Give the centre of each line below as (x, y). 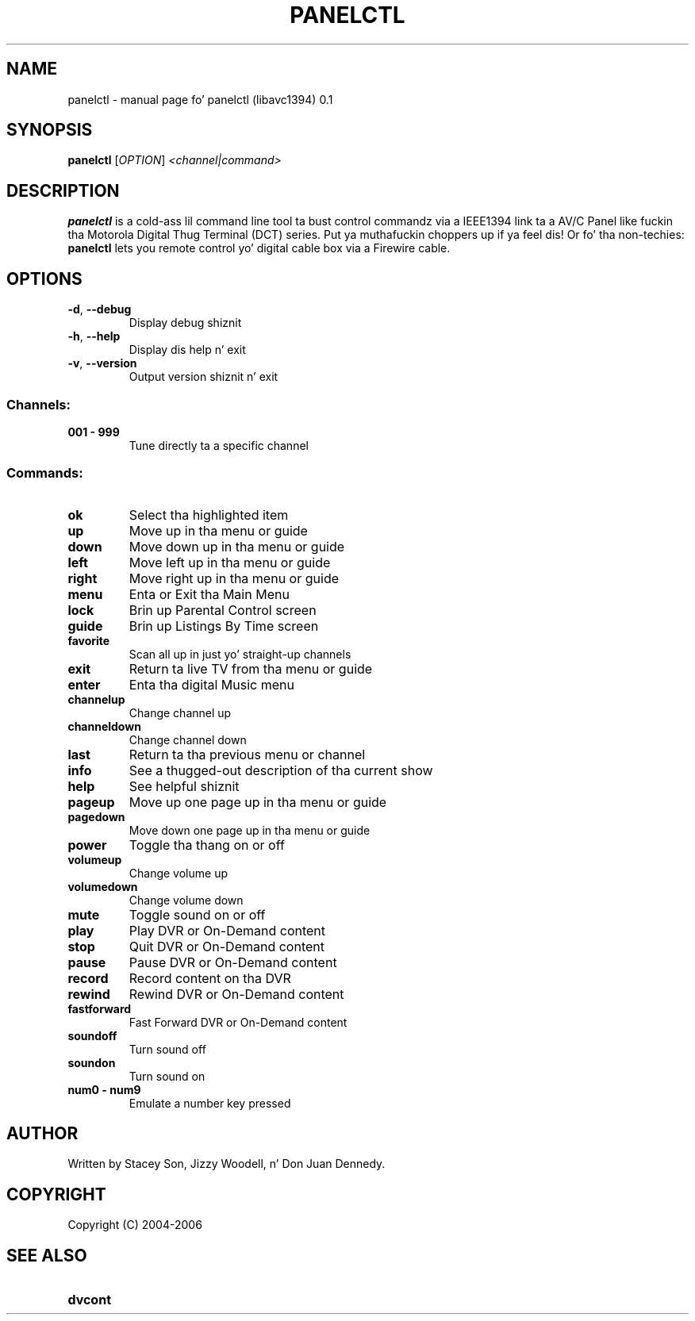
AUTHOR (42, 1134)
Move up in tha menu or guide (218, 530)
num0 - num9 (104, 1089)
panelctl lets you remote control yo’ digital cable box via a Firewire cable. (259, 248)
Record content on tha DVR (210, 978)
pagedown (96, 816)
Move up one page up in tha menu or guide (258, 802)
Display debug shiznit (185, 323)
